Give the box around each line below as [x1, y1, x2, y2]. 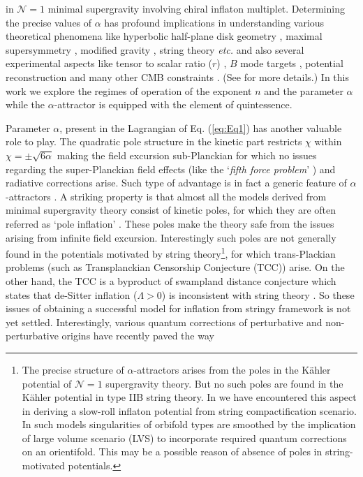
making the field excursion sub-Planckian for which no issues [57, 147, 317, 162]
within [314, 134, 342, 149]
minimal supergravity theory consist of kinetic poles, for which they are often [6, 203, 336, 217]
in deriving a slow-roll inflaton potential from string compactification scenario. [22, 403, 357, 418]
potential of [22, 376, 72, 390]
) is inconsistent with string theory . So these [161, 287, 355, 302]
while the [6, 97, 45, 112]
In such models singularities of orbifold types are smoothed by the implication [22, 417, 356, 432]
